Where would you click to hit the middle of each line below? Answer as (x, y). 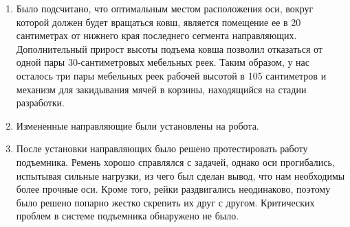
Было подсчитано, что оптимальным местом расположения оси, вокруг (165, 8)
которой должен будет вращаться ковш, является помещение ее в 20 (158, 22)
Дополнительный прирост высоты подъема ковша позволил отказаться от (169, 48)
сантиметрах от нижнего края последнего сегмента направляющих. (156, 35)
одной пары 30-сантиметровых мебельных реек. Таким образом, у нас (163, 62)
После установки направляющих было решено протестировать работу (162, 148)
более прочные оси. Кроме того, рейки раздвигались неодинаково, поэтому (173, 189)
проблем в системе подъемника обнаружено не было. (128, 216)
